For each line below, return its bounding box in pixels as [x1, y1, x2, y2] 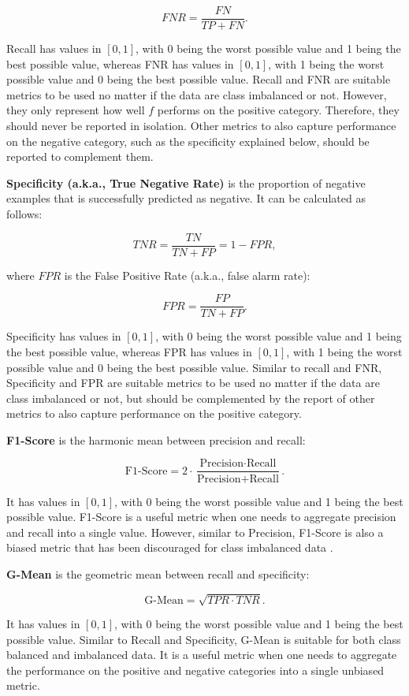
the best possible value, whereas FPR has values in [6, 343, 252, 359]
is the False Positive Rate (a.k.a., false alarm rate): [64, 266, 310, 283]
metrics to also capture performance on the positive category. [6, 405, 302, 422]
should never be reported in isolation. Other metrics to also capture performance [6, 117, 396, 134]
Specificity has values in [6, 328, 121, 344]
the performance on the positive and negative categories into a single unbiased [6, 661, 385, 678]
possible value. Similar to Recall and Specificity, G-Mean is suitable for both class [6, 631, 401, 647]
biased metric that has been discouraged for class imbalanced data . [6, 539, 333, 556]
